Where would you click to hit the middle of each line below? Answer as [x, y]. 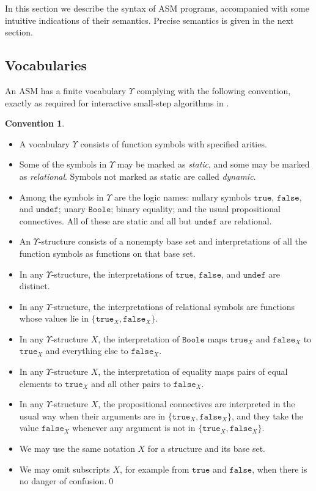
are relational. [246, 220]
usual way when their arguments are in [92, 415]
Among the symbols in [61, 197]
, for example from [155, 469]
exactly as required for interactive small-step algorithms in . [117, 102]
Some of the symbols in [63, 164]
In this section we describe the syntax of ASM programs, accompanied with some [157, 8]
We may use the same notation [77, 449]
